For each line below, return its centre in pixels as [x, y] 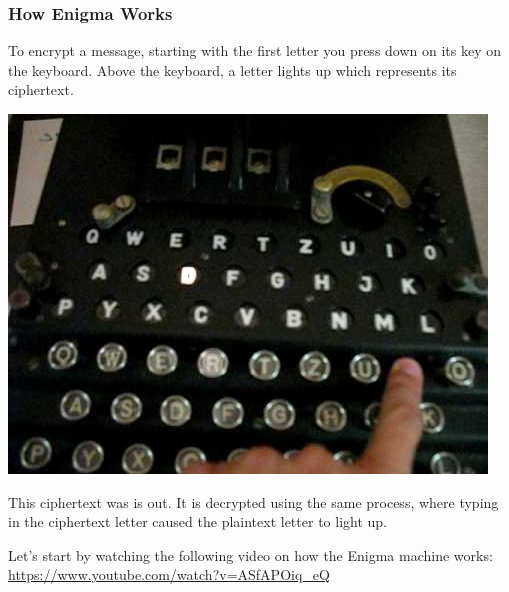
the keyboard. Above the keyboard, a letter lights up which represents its [232, 69]
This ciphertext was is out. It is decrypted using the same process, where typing [253, 501]
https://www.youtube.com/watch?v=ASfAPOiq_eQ [169, 574]
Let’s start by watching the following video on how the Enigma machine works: [250, 554]
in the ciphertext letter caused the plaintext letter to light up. [197, 521]
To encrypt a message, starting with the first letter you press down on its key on [255, 50]
